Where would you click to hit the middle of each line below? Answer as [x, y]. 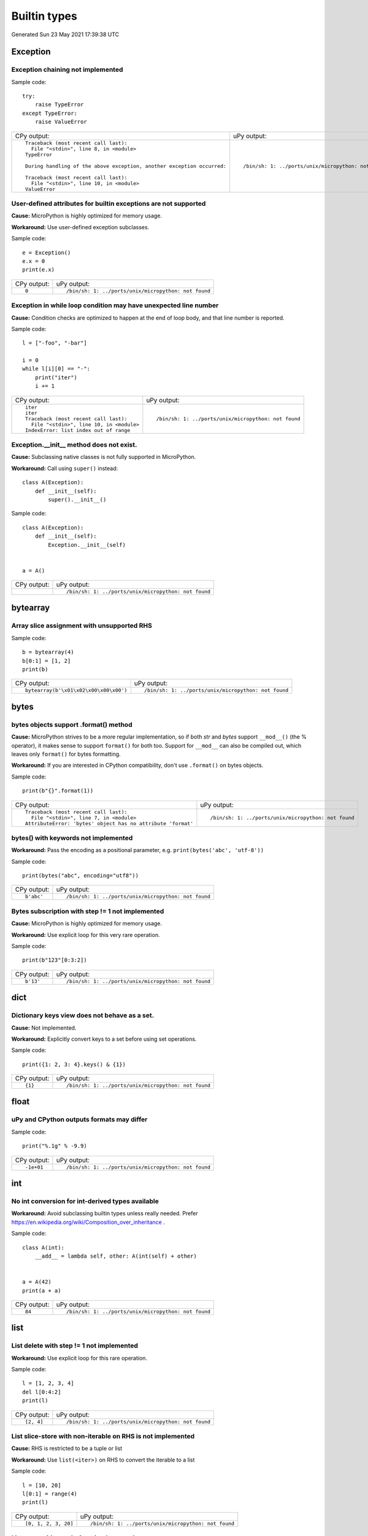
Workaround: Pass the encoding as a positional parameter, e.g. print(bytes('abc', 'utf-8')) [137, 850]
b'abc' [34, 897]
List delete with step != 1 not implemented [75, 1346]
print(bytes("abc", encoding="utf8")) [81, 876]
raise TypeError [59, 105]
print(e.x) [39, 270]
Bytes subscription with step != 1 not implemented [88, 911]
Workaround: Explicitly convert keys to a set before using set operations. [104, 1039]
